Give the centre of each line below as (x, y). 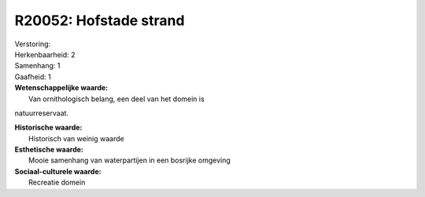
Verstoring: (33, 44)
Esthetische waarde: (49, 150)
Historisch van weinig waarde (77, 138)
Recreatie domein (57, 182)
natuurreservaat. (42, 113)
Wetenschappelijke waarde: (61, 88)
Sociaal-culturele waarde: (58, 171)
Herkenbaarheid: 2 (45, 54)
